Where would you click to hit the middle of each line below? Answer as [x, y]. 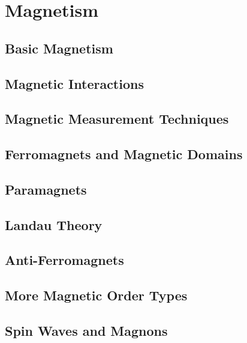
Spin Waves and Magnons [86, 331]
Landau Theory [54, 224]
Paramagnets [46, 189]
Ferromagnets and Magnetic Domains [124, 154]
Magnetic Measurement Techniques [117, 119]
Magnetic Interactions [74, 83]
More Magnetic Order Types [96, 295]
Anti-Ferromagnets [64, 260]
